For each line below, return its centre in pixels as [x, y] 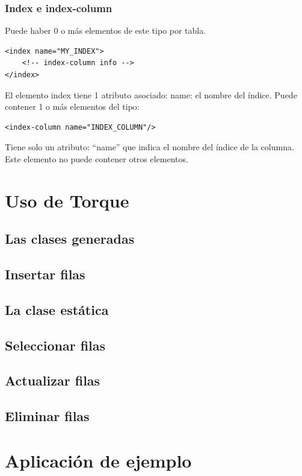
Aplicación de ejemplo [98, 460]
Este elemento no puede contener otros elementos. [97, 158]
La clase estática [57, 309]
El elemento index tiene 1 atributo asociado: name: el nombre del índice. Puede [151, 94]
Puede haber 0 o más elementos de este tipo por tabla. [106, 30]
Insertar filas [45, 274]
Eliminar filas [47, 416]
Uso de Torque [67, 200]
